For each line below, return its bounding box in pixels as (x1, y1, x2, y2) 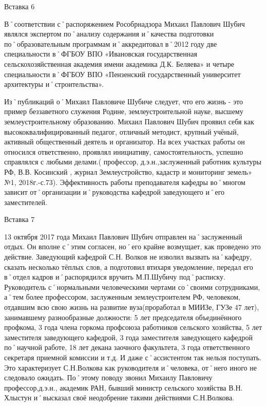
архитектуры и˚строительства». (4, 79, 104, 89)
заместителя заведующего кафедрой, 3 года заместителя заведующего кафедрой (4, 331, 253, 342)
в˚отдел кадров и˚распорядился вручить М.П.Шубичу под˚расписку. (4, 271, 225, 282)
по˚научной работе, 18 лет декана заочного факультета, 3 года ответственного (4, 342, 250, 353)
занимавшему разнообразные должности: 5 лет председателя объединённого (4, 311, 242, 322)
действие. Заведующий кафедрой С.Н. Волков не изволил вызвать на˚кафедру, (4, 251, 252, 262)
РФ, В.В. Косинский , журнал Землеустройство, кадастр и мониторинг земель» (4, 166, 252, 177)
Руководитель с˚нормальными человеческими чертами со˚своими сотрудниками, (4, 281, 260, 292)
